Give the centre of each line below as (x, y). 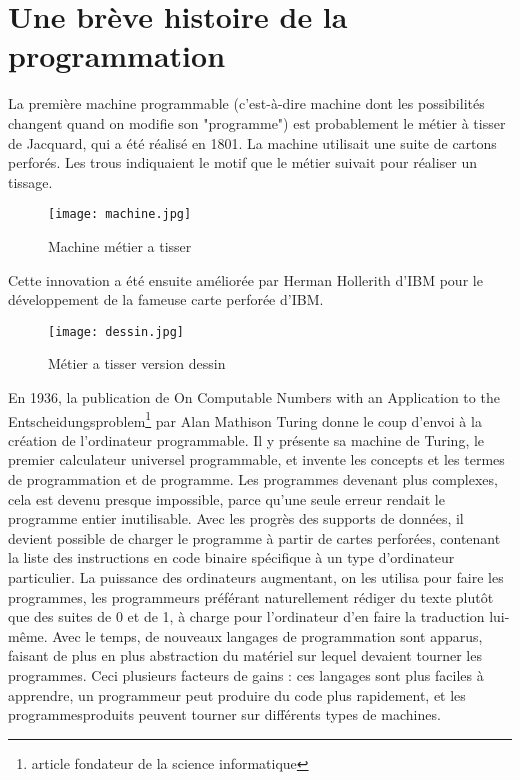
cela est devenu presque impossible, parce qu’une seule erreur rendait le (226, 498)
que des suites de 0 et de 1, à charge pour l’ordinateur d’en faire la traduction (246, 616)
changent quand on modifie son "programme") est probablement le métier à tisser (257, 122)
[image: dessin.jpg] (116, 331)
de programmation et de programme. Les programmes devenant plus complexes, (253, 479)
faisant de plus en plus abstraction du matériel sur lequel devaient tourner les (245, 655)
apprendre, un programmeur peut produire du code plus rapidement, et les (237, 694)
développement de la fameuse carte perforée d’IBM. (166, 299)
